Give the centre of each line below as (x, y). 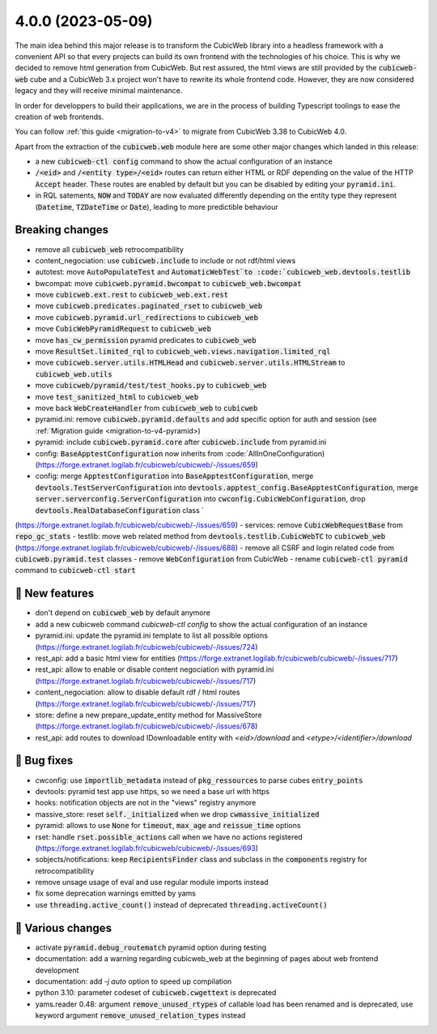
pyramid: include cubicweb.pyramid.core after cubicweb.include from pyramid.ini (181, 442)
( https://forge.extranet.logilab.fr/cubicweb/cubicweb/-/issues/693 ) (147, 848)
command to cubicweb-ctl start (76, 570)
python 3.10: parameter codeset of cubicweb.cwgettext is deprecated (156, 993)
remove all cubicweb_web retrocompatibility (109, 249)
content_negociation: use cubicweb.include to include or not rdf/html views (165, 260)
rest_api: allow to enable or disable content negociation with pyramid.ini (155, 669)
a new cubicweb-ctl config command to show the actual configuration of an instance (184, 161)
